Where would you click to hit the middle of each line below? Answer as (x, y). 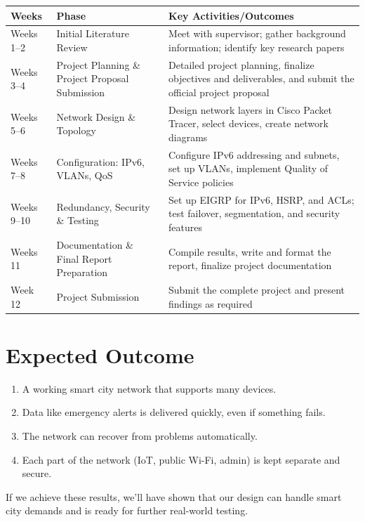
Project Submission (98, 296)
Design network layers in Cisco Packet (250, 109)
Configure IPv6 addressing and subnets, (254, 154)
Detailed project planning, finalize (241, 64)
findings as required (211, 303)
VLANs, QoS (85, 175)
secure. (37, 473)
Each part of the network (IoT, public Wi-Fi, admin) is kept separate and (181, 459)
